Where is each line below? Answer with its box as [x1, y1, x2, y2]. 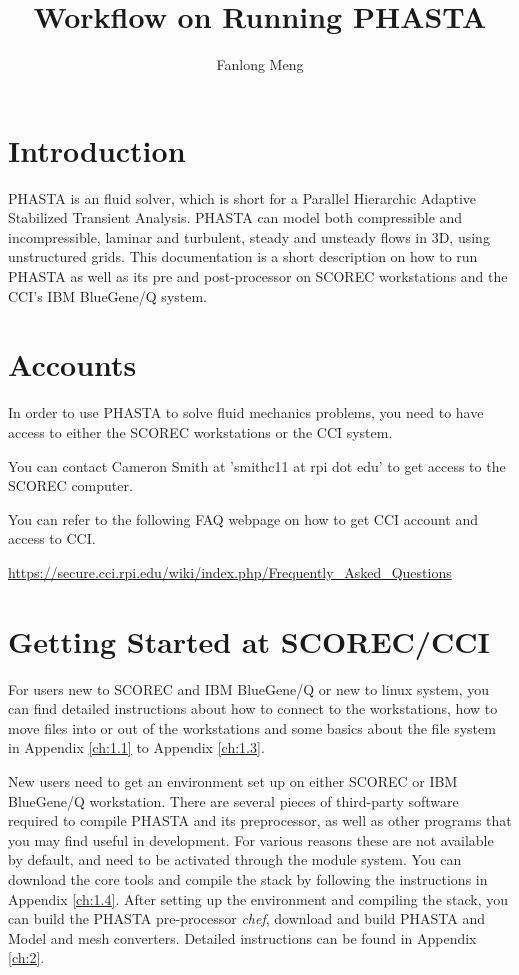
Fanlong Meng [216, 54, 304, 75]
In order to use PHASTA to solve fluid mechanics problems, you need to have [8, 402, 484, 423]
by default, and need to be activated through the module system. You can [8, 849, 462, 870]
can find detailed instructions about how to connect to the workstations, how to [8, 698, 498, 719]
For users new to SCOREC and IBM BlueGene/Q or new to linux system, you [8, 678, 489, 699]
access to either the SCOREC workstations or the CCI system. [8, 421, 393, 442]
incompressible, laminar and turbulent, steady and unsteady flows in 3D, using [8, 226, 490, 247]
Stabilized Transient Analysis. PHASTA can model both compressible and [8, 207, 463, 228]
